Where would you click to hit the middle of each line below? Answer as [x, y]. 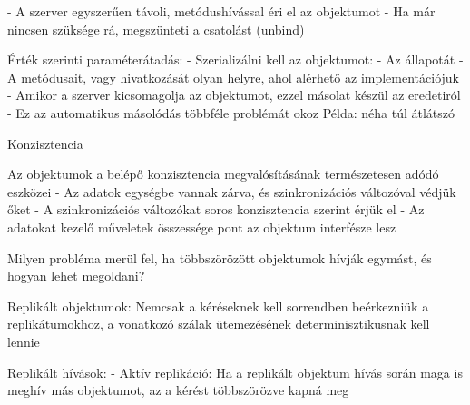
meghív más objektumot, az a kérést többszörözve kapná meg [178, 390]
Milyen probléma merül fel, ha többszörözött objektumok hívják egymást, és [220, 257]
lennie [24, 341]
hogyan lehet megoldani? [76, 276]
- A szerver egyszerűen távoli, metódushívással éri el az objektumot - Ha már [221, 11]
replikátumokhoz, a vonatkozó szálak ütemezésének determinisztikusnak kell [219, 324]
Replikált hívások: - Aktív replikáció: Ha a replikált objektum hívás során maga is [235, 372]
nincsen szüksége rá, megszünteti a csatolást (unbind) [156, 29]
